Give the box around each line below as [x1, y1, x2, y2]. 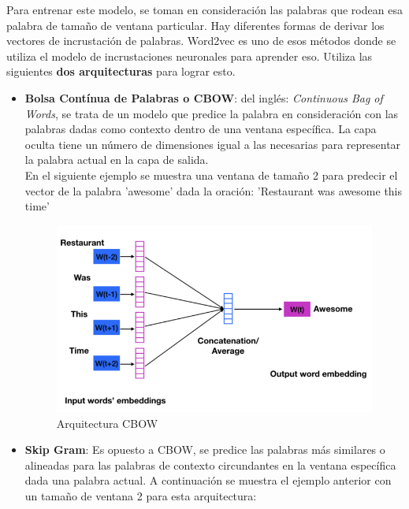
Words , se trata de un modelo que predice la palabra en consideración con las [24, 105, 399, 121]
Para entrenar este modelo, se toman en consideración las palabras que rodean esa [6, 2, 403, 17]
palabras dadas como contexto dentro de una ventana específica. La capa [24, 121, 377, 137]
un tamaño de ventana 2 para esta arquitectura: [24, 487, 257, 503]
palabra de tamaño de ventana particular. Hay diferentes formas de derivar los [6, 17, 385, 33]
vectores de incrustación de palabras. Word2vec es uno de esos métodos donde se [6, 32, 396, 49]
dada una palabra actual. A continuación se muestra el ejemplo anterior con [24, 472, 392, 489]
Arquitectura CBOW [56, 414, 158, 431]
